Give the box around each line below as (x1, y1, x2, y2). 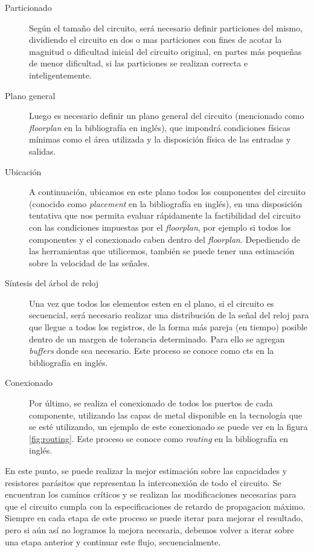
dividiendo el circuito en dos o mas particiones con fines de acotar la (29, 33, 282, 46)
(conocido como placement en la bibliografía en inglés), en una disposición (29, 197, 303, 210)
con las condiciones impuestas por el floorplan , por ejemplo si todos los (29, 220, 291, 233)
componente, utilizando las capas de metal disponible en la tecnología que (29, 408, 303, 421)
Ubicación (5, 165, 42, 178)
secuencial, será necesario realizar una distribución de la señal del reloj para (29, 309, 309, 321)
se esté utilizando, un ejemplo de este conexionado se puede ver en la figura (29, 420, 308, 433)
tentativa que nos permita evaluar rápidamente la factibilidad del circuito (29, 209, 301, 222)
